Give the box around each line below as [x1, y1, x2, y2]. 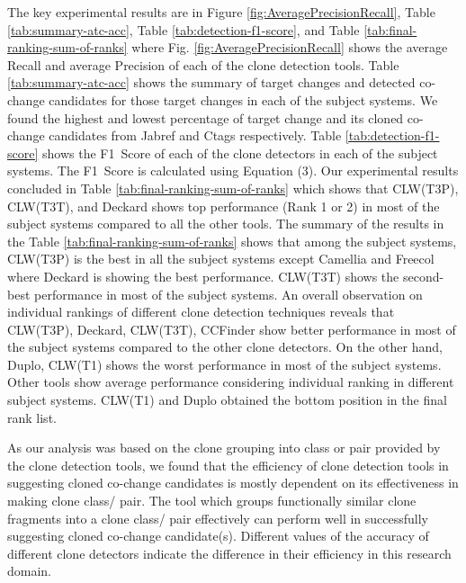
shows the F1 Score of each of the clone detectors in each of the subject [41, 143, 438, 162]
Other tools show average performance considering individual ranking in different [7, 372, 454, 391]
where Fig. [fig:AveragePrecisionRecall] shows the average [131, 38, 448, 57]
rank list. [7, 408, 57, 426]
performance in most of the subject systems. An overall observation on [34, 284, 423, 303]
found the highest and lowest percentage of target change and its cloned [7, 108, 404, 127]
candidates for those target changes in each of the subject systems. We [49, 90, 438, 109]
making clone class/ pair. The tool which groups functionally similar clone [7, 491, 417, 510]
